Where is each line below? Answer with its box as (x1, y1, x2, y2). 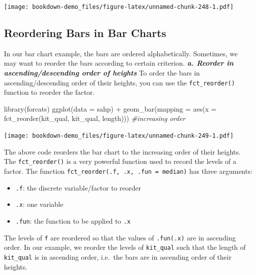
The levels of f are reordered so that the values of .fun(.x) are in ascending (4, 232, 236, 242)
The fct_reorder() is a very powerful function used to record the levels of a (4, 156, 237, 166)
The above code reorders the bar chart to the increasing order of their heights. (4, 146, 241, 157)
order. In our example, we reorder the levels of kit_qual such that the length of (4, 242, 246, 252)
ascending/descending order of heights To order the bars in (4, 68, 200, 78)
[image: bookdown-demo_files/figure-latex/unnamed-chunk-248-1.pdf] (4, 3, 234, 10)
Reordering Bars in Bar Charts (4, 25, 166, 40)
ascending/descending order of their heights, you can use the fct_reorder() (4, 77, 235, 87)
